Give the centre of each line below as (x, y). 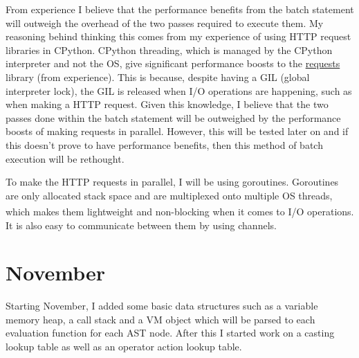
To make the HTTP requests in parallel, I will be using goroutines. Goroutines (172, 182)
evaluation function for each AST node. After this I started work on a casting (170, 333)
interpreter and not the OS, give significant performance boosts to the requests (173, 63)
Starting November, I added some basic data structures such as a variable (162, 306)
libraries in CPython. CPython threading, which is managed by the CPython (169, 50)
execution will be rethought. (65, 158)
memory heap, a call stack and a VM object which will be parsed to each (160, 319)
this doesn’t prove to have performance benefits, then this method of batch (164, 144)
